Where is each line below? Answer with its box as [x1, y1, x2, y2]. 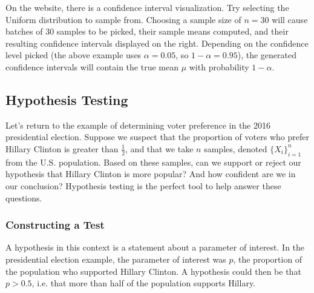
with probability [189, 60, 249, 73]
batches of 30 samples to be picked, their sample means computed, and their [5, 25, 289, 38]
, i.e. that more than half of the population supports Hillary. [31, 277, 256, 289]
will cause [272, 13, 308, 25]
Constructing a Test [5, 217, 105, 232]
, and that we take [125, 142, 194, 155]
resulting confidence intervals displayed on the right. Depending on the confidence [5, 36, 309, 49]
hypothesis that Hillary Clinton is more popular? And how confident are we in [5, 167, 296, 180]
